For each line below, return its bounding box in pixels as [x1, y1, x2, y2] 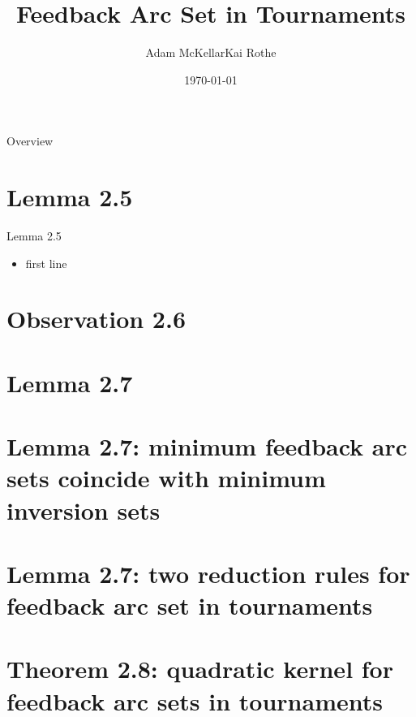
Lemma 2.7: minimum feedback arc [6, 430, 408, 463]
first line [25, 254, 67, 271]
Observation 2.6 [6, 302, 186, 335]
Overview [6, 132, 54, 149]
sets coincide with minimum [6, 461, 326, 495]
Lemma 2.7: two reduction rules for [6, 556, 410, 590]
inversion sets [6, 493, 161, 526]
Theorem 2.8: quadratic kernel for [6, 652, 393, 685]
